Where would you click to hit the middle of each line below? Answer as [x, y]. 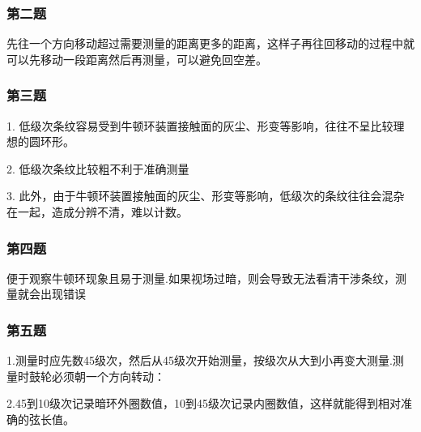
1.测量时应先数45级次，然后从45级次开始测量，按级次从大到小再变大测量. [200, 360]
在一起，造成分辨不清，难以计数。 [97, 212]
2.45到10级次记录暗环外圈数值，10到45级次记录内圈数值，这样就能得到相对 [204, 403]
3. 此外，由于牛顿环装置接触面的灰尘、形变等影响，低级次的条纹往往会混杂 [206, 196]
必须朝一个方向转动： [108, 376]
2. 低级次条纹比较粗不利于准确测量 [98, 168]
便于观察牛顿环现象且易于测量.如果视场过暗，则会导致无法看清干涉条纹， [201, 278]
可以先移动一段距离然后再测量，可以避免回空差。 [137, 59]
